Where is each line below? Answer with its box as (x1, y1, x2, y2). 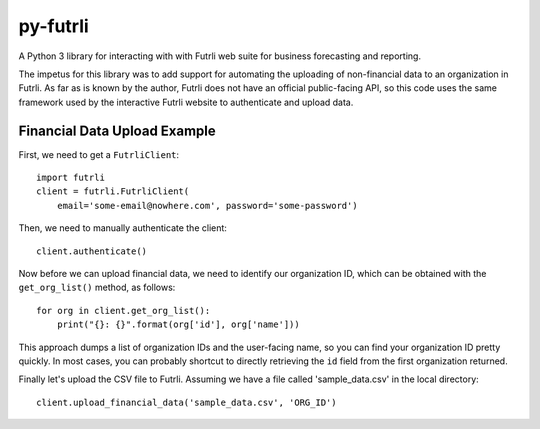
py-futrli (18, 15, 89, 37)
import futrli (36, 172, 105, 184)
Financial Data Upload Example (18, 122, 217, 139)
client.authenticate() (36, 245, 148, 257)
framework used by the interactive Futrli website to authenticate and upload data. (18, 96, 354, 108)
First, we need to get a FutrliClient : (18, 148, 180, 160)
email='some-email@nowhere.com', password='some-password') (56, 200, 359, 211)
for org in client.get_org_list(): (36, 305, 211, 316)
